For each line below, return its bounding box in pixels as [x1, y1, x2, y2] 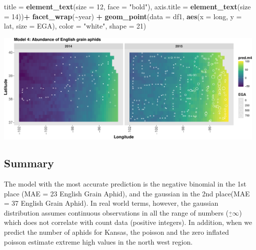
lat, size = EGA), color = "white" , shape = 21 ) [4, 21, 146, 31]
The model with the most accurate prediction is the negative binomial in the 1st [4, 179, 247, 188]
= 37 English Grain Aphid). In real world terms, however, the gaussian [4, 198, 219, 208]
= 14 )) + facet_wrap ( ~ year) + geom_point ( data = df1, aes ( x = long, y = [4, 11, 242, 21]
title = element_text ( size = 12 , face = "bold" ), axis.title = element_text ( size [4, 1, 251, 11]
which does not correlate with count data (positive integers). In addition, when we [4, 217, 252, 227]
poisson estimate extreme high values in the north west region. [4, 236, 193, 247]
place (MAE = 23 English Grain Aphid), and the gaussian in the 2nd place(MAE [4, 188, 250, 198]
